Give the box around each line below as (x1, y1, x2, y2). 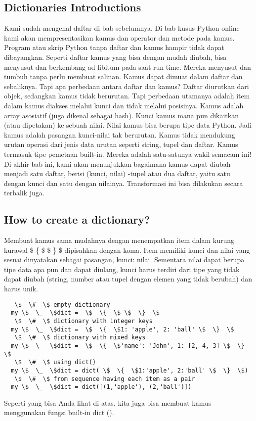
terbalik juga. (4, 187, 44, 198)
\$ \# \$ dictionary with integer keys (14, 317, 153, 325)
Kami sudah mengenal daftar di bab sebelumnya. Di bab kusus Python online (4, 23, 240, 33)
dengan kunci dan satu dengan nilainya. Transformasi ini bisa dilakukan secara (4, 178, 243, 188)
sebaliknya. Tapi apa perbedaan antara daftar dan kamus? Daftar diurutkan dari (4, 81, 249, 91)
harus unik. (4, 283, 38, 294)
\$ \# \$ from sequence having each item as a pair (14, 375, 195, 382)
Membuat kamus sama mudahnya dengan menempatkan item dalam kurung (4, 235, 235, 245)
